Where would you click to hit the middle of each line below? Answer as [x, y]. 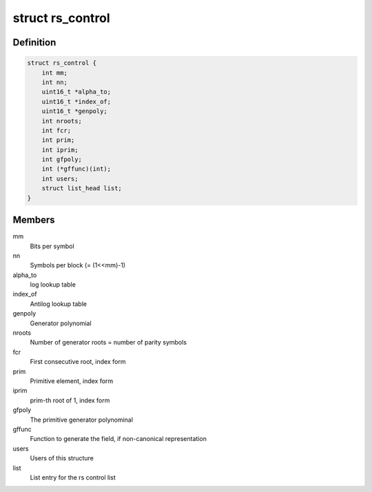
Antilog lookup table [59, 304]
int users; [60, 178]
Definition [34, 42]
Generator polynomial [61, 323]
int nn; [55, 82]
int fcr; [56, 130]
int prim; [58, 140]
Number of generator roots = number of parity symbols [108, 342]
